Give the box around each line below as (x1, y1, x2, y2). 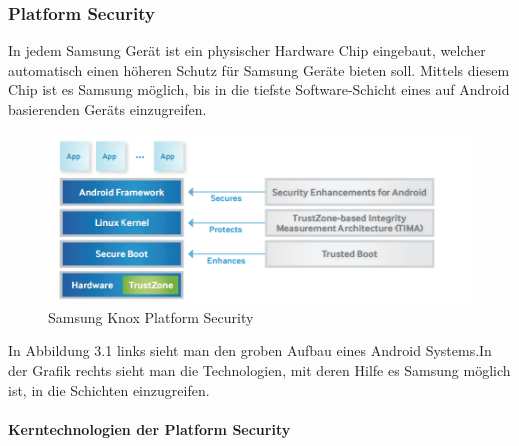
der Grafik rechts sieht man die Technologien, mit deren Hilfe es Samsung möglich (8, 359, 511, 380)
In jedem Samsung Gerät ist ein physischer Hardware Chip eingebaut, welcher (8, 40, 486, 61)
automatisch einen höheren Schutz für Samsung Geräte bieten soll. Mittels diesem (8, 59, 510, 80)
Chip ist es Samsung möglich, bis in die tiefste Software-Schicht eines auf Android (8, 79, 510, 100)
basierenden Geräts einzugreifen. (8, 99, 207, 119)
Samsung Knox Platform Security (48, 306, 254, 327)
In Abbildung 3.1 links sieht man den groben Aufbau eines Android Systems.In (8, 340, 492, 361)
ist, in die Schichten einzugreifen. (8, 379, 210, 400)
